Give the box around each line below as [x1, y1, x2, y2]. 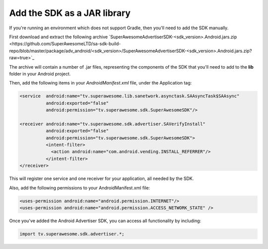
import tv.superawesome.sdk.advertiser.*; [19, 231, 125, 237]
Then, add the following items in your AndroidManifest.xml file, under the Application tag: [9, 80, 192, 86]
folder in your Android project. [9, 71, 71, 77]
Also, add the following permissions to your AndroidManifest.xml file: [9, 184, 150, 191]
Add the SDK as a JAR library [9, 7, 131, 18]
